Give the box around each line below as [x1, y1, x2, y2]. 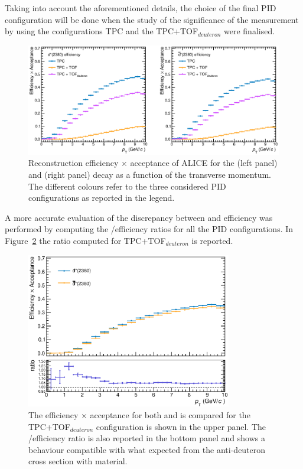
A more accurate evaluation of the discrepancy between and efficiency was [5, 211, 273, 223]
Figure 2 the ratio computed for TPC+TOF [5, 234, 166, 247]
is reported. [191, 234, 233, 247]
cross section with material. [28, 455, 128, 467]
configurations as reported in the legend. [28, 191, 175, 204]
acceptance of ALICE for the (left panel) [130, 157, 278, 169]
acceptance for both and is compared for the [90, 408, 250, 421]
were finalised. [224, 25, 275, 37]
